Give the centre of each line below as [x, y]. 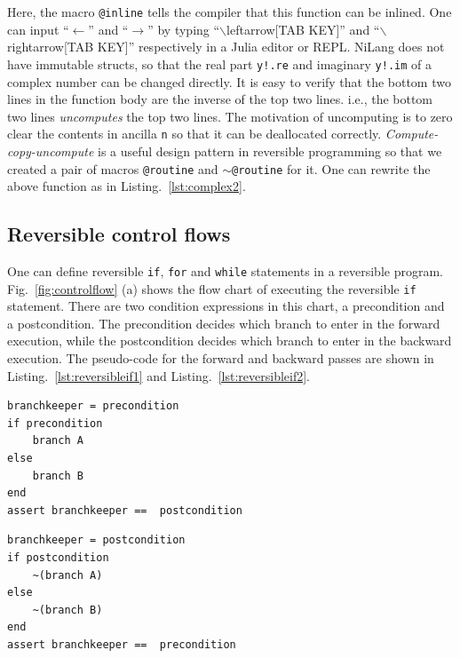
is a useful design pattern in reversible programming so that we [270, 151]
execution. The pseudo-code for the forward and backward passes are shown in [221, 358]
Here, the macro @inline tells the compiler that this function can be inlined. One [230, 12]
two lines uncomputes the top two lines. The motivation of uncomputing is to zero [230, 116]
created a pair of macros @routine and [113, 168]
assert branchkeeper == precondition [122, 644]
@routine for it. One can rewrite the [331, 168]
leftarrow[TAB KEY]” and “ [303, 29]
